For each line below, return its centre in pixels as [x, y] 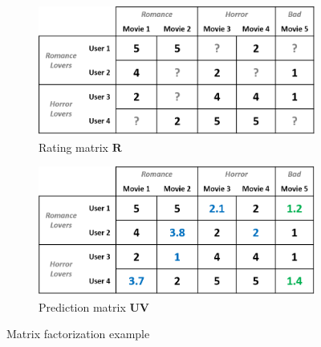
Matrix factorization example [78, 334]
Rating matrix [73, 147]
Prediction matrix [82, 306]
